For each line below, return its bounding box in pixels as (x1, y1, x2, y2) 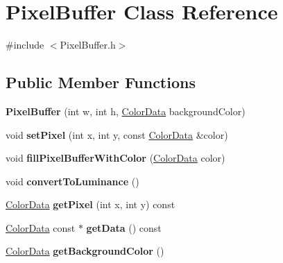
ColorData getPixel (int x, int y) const (6, 197, 175, 212)
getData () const (86, 220, 162, 235)
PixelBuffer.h (60, 37, 116, 52)
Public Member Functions (6, 71, 196, 93)
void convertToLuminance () (6, 173, 139, 188)
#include (6, 37, 44, 52)
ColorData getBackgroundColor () (6, 244, 164, 258)
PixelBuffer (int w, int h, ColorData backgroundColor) (6, 103, 246, 118)
